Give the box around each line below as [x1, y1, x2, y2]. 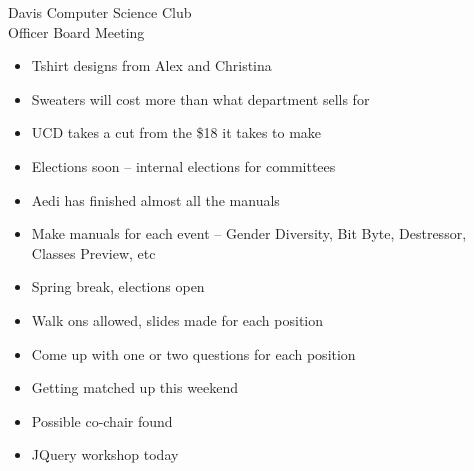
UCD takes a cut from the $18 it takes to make [31, 122, 322, 143]
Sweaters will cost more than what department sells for [31, 88, 370, 109]
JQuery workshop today [31, 444, 179, 465]
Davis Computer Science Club [8, 2, 192, 22]
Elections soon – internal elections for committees [31, 155, 336, 176]
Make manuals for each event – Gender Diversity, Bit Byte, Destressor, [31, 223, 467, 244]
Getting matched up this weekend [31, 377, 239, 398]
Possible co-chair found [31, 410, 173, 431]
